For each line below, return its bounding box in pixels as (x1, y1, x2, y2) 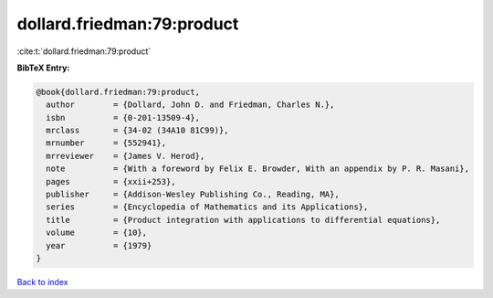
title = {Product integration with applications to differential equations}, (46, 215, 441, 225)
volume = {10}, (46, 228, 148, 238)
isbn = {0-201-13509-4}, (46, 112, 201, 122)
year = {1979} (46, 240, 152, 250)
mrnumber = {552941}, (46, 138, 167, 148)
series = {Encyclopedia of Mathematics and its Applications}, (46, 202, 369, 212)
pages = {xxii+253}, (46, 176, 177, 186)
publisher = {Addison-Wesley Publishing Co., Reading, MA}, (46, 189, 340, 200)
